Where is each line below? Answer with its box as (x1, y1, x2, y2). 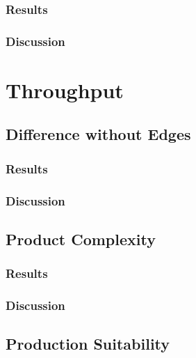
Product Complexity (6, 228, 156, 249)
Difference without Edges (6, 123, 191, 145)
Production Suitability (6, 333, 170, 355)
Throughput (6, 75, 124, 104)
